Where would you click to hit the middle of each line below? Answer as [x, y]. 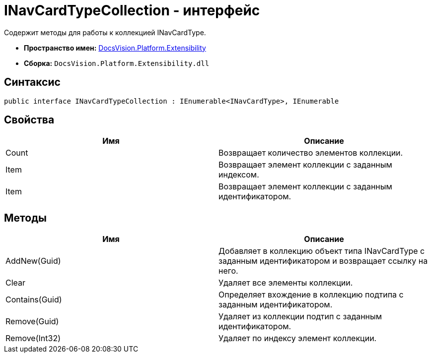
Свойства [29, 120]
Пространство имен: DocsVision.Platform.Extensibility [115, 48]
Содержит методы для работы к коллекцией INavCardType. [105, 32]
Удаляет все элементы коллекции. [286, 283]
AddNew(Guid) [33, 261]
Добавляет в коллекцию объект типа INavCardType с [322, 251]
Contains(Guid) [34, 300]
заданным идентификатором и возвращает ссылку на [323, 261]
